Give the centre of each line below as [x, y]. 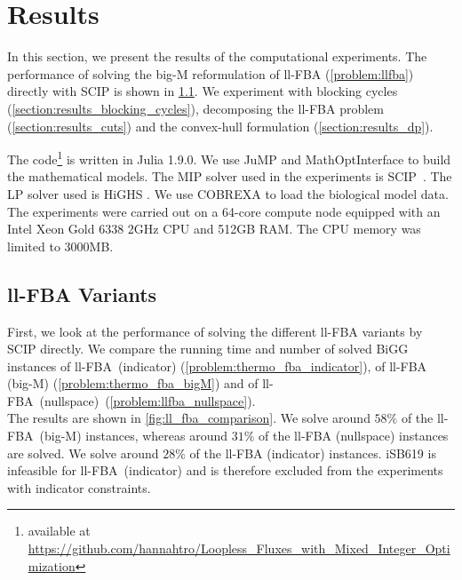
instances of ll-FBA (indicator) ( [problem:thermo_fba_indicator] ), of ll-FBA [217, 365]
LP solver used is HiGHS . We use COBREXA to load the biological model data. [228, 193]
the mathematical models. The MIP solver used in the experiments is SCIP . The [230, 176]
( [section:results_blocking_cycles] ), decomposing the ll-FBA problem [195, 108]
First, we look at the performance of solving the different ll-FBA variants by [215, 331]
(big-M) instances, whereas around [134, 436]
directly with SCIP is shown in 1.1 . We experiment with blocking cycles [203, 91]
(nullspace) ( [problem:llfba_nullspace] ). [147, 400]
